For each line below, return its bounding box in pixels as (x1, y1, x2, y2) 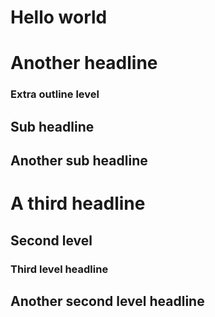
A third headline (10, 192, 146, 215)
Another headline (10, 52, 158, 75)
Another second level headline (10, 292, 205, 310)
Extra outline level (10, 87, 100, 101)
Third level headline (10, 262, 109, 276)
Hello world (10, 6, 108, 29)
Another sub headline (10, 152, 148, 170)
